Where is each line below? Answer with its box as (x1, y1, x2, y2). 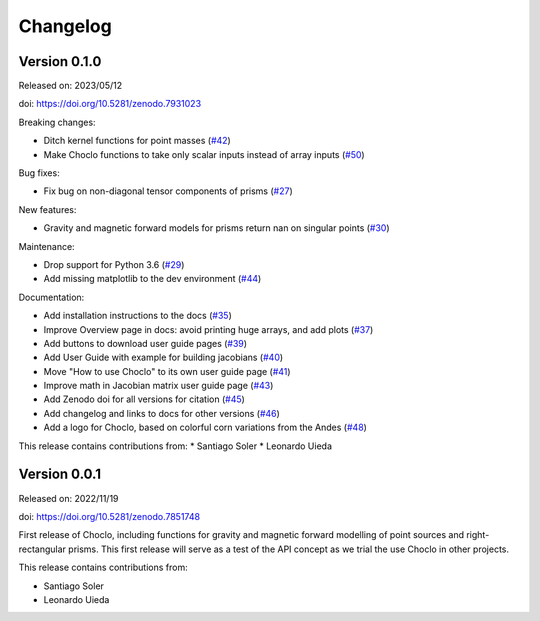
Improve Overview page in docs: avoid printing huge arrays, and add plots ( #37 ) (43, 323, 374, 335)
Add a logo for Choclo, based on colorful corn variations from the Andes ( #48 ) (43, 421, 367, 434)
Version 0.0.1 (18, 466, 102, 483)
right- (466, 529, 490, 541)
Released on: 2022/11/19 (18, 492, 119, 504)
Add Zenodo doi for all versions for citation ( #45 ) (43, 393, 245, 405)
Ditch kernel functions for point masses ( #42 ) (43, 135, 232, 147)
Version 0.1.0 (18, 53, 102, 70)
